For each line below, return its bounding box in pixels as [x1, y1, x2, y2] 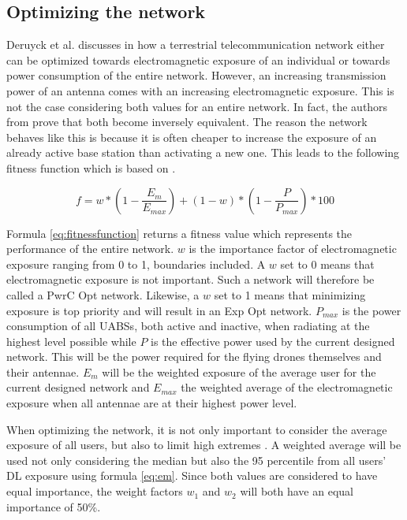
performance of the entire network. [6, 240, 174, 257]
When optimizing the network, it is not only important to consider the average [6, 421, 387, 437]
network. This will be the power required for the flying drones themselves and [6, 348, 382, 365]
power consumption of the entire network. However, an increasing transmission [6, 67, 386, 84]
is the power [342, 302, 401, 318]
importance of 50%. [6, 498, 101, 514]
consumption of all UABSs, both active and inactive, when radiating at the [6, 318, 370, 334]
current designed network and [6, 379, 150, 396]
